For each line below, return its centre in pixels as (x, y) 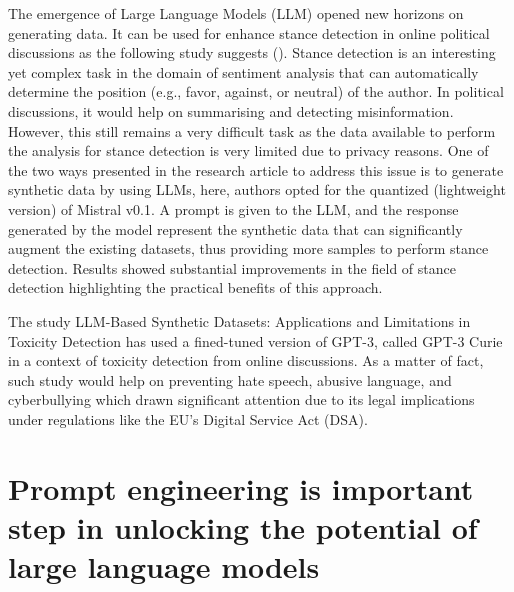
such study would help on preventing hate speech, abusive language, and (230, 379)
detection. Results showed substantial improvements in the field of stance (232, 267)
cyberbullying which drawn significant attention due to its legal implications (241, 399)
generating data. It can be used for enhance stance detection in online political (249, 32)
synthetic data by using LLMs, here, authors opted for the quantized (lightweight (257, 189)
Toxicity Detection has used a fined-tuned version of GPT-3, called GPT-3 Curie (255, 340)
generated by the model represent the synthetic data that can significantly (235, 228)
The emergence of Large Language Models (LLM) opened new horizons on (236, 13)
